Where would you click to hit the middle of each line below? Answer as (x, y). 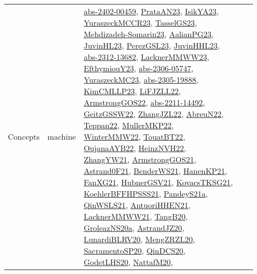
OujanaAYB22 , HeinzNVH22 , (135, 148)
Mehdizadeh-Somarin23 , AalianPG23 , (149, 34)
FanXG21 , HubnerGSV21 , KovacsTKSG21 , (158, 182)
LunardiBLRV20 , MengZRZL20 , (139, 239)
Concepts (24, 137)
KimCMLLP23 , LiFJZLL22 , (132, 91)
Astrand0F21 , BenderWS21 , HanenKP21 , (155, 171)
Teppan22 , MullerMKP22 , (129, 125)
